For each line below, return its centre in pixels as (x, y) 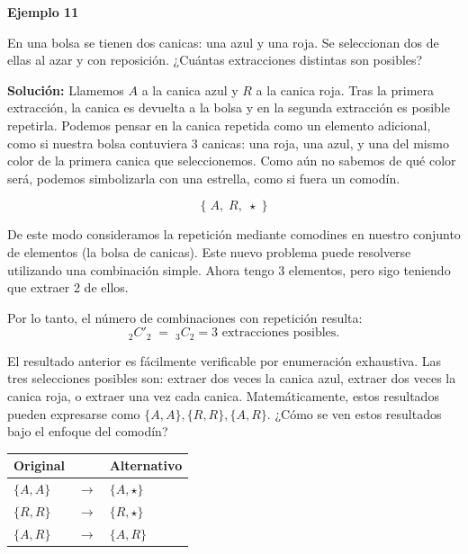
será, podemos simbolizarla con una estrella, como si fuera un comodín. (204, 178)
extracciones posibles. (281, 333)
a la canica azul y (190, 89)
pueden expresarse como (74, 413)
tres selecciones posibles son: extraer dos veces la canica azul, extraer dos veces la (232, 378)
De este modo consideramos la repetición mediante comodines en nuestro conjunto (234, 234)
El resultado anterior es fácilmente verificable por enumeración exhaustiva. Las (224, 360)
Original (39, 465)
